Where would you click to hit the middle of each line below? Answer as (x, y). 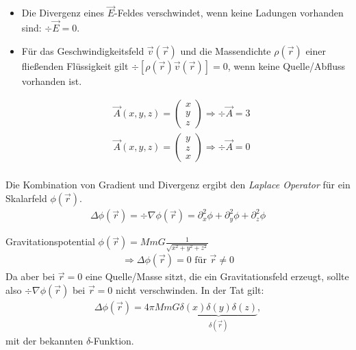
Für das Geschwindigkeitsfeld (83, 50)
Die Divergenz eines (63, 13)
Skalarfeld (26, 198)
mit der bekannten (44, 341)
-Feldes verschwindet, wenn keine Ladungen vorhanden (229, 13)
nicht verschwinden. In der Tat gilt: (190, 289)
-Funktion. (112, 341)
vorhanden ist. (52, 80)
